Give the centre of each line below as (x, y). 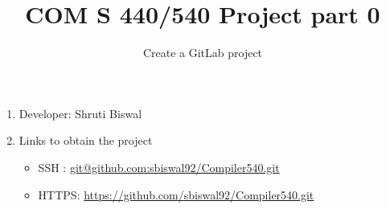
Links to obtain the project (86, 140)
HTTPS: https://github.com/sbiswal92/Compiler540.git (176, 194)
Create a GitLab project (203, 53)
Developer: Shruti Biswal (80, 113)
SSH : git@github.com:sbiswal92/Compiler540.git (159, 167)
